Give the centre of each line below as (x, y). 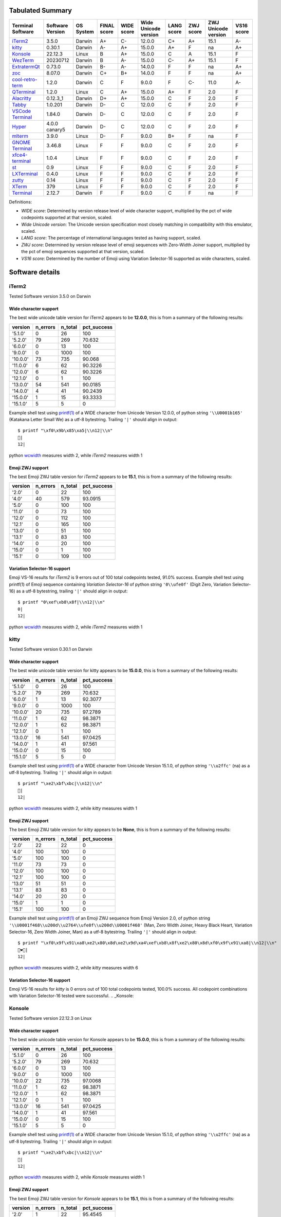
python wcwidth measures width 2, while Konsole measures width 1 (77, 1177)
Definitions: (20, 202)
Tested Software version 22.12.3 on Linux (50, 1018)
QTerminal (24, 92)
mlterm (20, 136)
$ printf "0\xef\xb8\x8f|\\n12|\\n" (61, 602)
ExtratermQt (26, 67)
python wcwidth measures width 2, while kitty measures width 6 (74, 968)
